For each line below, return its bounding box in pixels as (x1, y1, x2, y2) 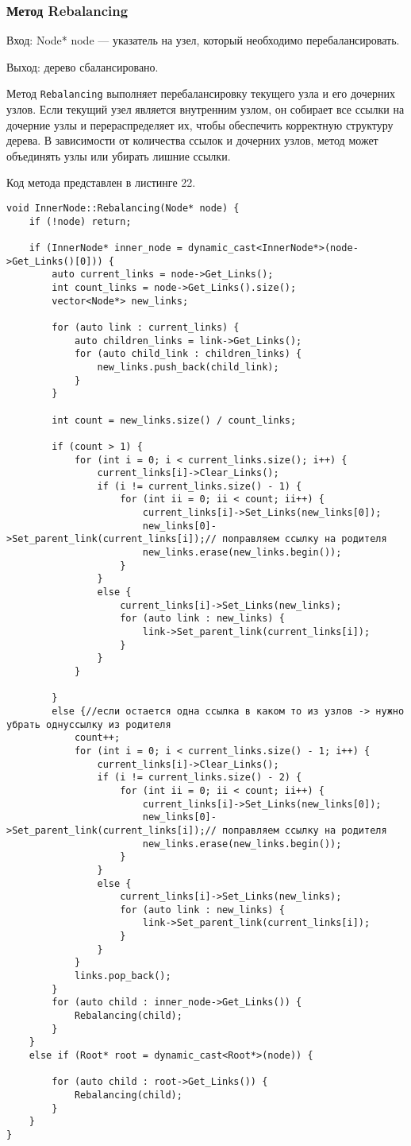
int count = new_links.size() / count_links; (52, 414, 297, 426)
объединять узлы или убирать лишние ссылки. (6, 147, 231, 164)
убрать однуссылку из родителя (6, 718, 171, 730)
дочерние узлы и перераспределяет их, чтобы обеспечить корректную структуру (6, 116, 394, 133)
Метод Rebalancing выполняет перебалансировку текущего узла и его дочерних (6, 85, 395, 102)
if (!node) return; (29, 215, 132, 227)
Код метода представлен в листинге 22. (6, 174, 196, 191)
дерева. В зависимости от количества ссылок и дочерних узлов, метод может (6, 132, 378, 149)
